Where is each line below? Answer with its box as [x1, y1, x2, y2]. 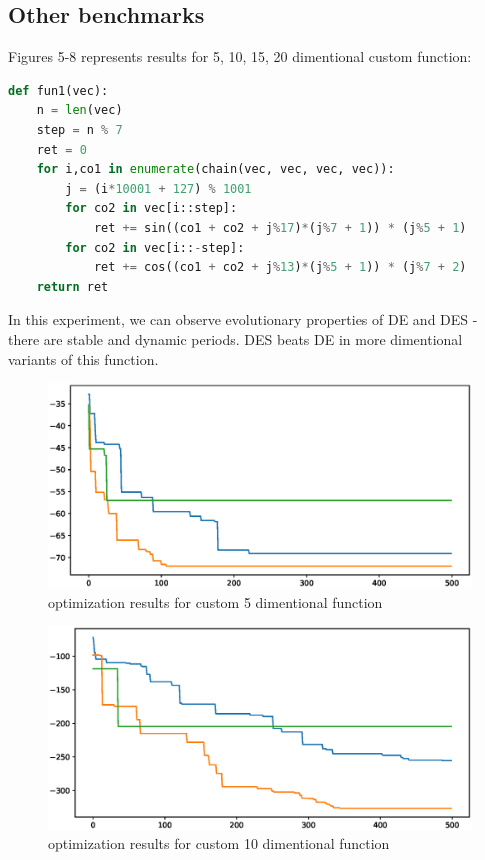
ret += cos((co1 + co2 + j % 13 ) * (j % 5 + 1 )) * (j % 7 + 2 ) [93, 260, 467, 275]
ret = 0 [36, 142, 87, 157]
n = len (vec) [36, 103, 123, 118]
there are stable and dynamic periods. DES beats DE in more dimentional [8, 328, 463, 349]
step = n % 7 [36, 122, 123, 137]
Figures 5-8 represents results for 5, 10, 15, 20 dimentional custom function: [8, 46, 472, 67]
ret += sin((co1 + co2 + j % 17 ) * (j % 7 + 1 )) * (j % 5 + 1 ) [93, 220, 467, 235]
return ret [36, 279, 109, 294]
